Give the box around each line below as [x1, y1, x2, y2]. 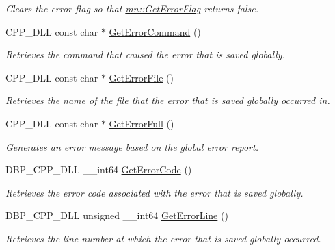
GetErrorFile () [109, 70, 174, 84]
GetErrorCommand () [109, 24, 201, 38]
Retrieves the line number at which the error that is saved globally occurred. [5, 231, 321, 245]
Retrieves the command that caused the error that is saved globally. [5, 47, 285, 62]
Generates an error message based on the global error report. [5, 139, 258, 153]
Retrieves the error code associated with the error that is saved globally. [5, 185, 304, 199]
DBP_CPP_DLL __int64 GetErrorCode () [5, 162, 192, 177]
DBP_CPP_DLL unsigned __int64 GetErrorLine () [5, 208, 228, 223]
